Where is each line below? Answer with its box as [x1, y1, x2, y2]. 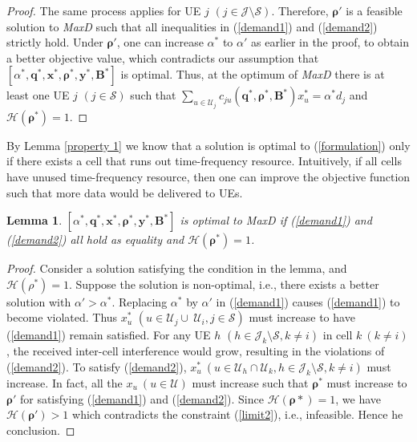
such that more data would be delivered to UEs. [6, 184, 243, 201]
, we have [335, 390, 382, 407]
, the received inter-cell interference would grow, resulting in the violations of [6, 343, 385, 359]
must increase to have [249, 309, 355, 326]
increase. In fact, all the [6, 374, 123, 391]
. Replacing [111, 293, 168, 310]
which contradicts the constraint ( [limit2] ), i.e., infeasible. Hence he [72, 406, 403, 423]
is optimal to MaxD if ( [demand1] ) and [180, 212, 372, 229]
